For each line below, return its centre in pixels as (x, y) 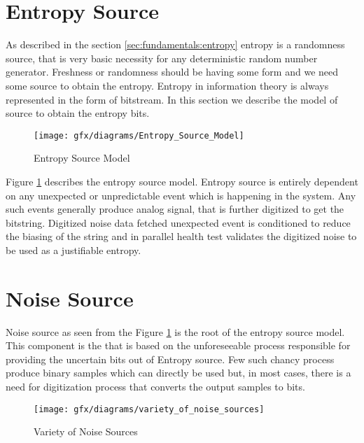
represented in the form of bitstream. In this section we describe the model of (172, 99)
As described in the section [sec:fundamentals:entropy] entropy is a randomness (175, 44)
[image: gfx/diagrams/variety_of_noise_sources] (149, 409)
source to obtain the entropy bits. (78, 113)
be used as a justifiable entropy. (73, 249)
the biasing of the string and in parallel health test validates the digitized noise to (181, 236)
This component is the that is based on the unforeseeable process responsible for (178, 345)
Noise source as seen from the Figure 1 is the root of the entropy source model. (175, 331)
